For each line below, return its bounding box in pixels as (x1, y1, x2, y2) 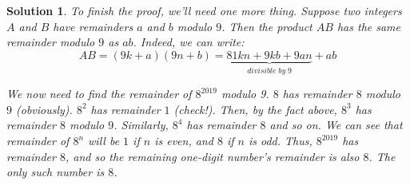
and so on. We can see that (269, 116, 403, 133)
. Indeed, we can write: (133, 33, 245, 50)
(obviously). (16, 100, 73, 117)
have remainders (53, 18, 133, 34)
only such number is (6, 163, 105, 180)
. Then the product (221, 18, 312, 34)
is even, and (154, 132, 213, 148)
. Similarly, (113, 116, 169, 133)
